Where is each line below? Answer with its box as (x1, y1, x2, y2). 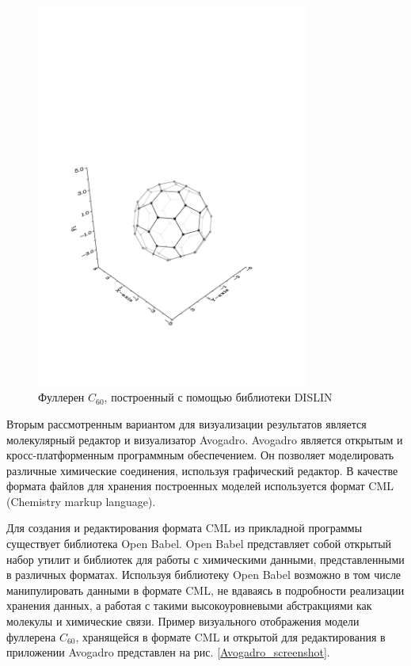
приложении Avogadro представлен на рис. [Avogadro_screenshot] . (6, 644, 330, 660)
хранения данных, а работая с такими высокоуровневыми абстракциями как (6, 597, 372, 614)
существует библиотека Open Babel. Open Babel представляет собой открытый (6, 535, 392, 552)
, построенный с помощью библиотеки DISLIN (104, 389, 333, 405)
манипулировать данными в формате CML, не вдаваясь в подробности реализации (6, 581, 405, 598)
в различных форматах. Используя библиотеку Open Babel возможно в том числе (6, 566, 401, 583)
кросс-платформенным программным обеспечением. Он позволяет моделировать (6, 447, 394, 463)
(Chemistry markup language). (6, 493, 156, 509)
